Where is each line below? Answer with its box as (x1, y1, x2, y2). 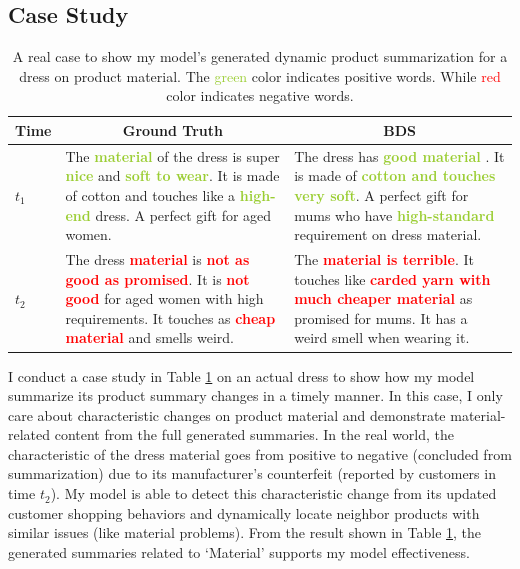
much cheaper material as (294, 288, 473, 309)
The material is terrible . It (294, 249, 475, 270)
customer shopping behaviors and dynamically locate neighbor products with (8, 502, 480, 523)
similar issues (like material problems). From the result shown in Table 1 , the (8, 522, 482, 543)
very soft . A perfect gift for (294, 185, 469, 206)
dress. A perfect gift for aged (95, 204, 272, 225)
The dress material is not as (65, 249, 250, 270)
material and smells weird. (65, 327, 234, 348)
